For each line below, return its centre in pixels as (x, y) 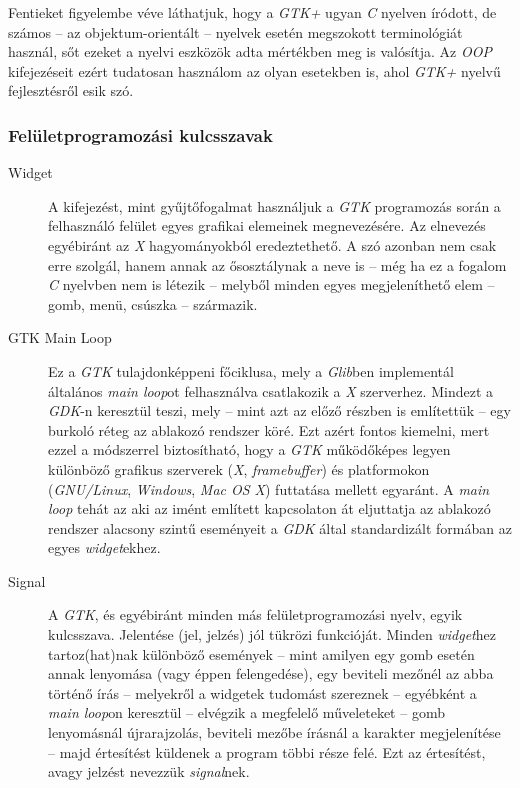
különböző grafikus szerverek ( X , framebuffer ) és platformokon (239, 468)
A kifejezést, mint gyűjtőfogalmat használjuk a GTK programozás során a (274, 205)
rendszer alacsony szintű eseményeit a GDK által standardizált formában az (280, 527)
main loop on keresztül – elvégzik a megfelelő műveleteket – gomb (246, 712)
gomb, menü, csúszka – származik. (153, 303)
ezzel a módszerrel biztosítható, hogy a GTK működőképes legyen (249, 449)
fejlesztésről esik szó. (71, 90)
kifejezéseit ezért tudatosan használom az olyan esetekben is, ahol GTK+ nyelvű (254, 70)
